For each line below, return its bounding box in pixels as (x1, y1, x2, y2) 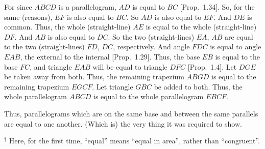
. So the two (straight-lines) (108, 31, 195, 42)
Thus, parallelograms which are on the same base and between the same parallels (4, 108, 258, 118)
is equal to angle (210, 41, 261, 52)
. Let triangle (92, 81, 133, 92)
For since (4, 2, 32, 12)
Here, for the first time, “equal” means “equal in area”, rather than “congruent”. (9, 135, 260, 146)
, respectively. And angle (113, 41, 190, 52)
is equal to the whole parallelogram (93, 91, 204, 102)
